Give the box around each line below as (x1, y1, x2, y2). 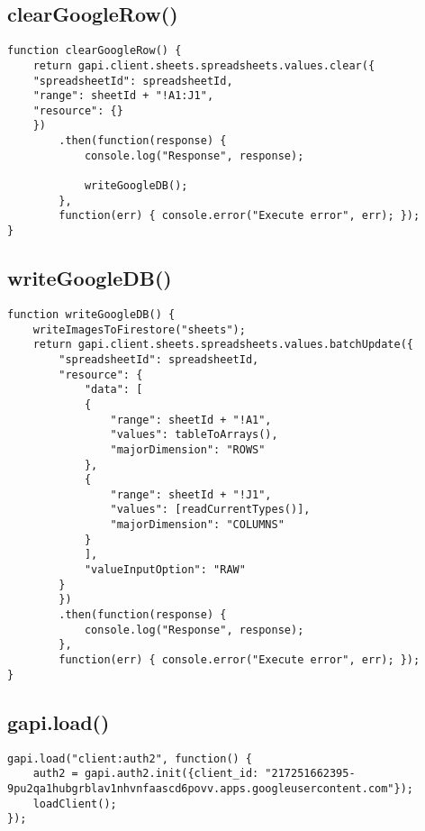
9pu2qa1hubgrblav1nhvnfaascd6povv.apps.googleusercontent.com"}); (7, 781, 414, 795)
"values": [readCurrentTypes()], (110, 503, 311, 516)
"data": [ (84, 383, 143, 397)
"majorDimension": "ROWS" (110, 443, 266, 456)
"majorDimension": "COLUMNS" (110, 518, 285, 532)
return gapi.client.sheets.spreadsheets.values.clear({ (32, 59, 375, 72)
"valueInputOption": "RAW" (84, 563, 246, 577)
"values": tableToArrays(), (110, 428, 278, 442)
